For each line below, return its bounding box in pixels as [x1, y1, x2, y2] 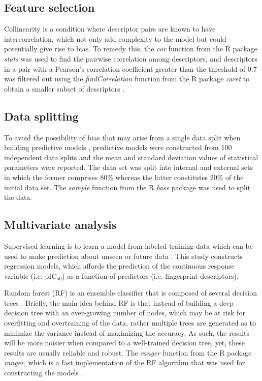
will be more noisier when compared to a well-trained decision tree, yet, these [4, 337, 245, 348]
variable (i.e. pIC [4, 270, 57, 281]
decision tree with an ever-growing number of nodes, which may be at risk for [4, 307, 245, 318]
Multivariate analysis [4, 217, 117, 232]
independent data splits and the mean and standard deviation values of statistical [4, 152, 258, 162]
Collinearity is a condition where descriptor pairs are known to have [4, 23, 216, 34]
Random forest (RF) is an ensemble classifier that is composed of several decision [4, 287, 257, 298]
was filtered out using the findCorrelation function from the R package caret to [4, 73, 250, 84]
